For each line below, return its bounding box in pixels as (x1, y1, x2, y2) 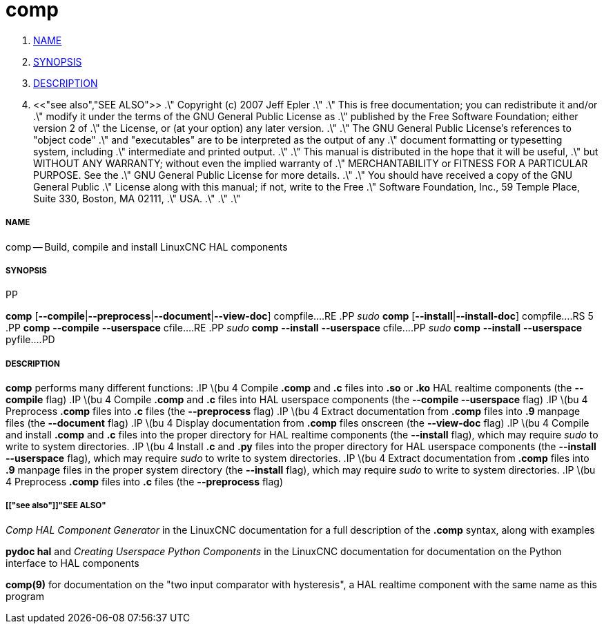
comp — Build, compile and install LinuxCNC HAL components (6, 240, 288, 253)
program (6, 590, 44, 602)
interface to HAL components (6, 557, 139, 569)
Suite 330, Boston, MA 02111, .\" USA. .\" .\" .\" (33, 192, 241, 204)
